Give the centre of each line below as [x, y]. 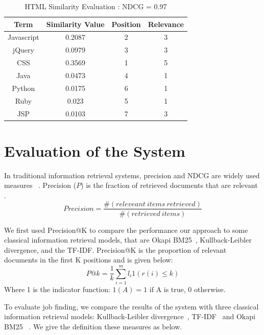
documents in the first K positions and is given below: [89, 260]
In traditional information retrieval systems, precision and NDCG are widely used [132, 175]
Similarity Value [75, 24]
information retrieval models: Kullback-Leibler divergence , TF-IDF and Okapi [130, 316]
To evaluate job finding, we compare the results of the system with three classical [131, 306]
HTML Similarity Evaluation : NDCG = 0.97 [96, 6]
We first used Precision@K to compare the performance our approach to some [126, 230]
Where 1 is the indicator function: [57, 289]
